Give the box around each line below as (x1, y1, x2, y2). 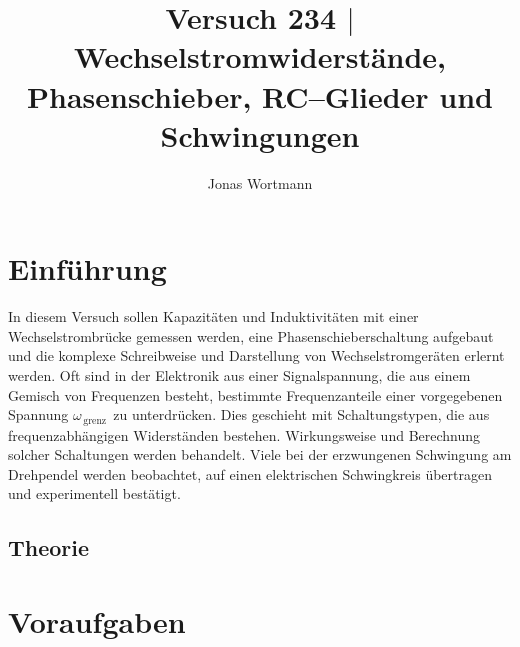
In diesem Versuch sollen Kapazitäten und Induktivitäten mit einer (8, 306, 419, 327)
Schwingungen (160, 114, 360, 155)
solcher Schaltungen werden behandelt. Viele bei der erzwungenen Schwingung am (8, 444, 512, 465)
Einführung (8, 248, 167, 289)
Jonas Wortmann (207, 172, 313, 193)
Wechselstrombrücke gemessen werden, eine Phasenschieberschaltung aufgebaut (8, 325, 494, 346)
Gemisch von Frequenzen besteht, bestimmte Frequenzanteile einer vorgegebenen (8, 384, 503, 405)
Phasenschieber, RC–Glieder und (27, 75, 493, 116)
